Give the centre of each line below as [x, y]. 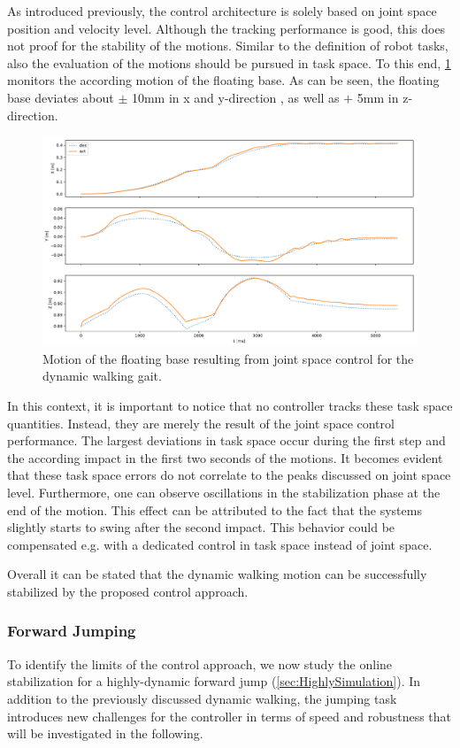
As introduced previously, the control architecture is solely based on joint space [222, 11]
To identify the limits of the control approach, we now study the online [200, 663]
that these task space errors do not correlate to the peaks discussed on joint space [229, 475]
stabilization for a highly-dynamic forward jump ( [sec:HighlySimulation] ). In [214, 681]
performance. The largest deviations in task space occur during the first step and [226, 440]
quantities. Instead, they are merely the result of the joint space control [201, 423]
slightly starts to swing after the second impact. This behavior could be [201, 527]
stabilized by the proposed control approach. [128, 591]
